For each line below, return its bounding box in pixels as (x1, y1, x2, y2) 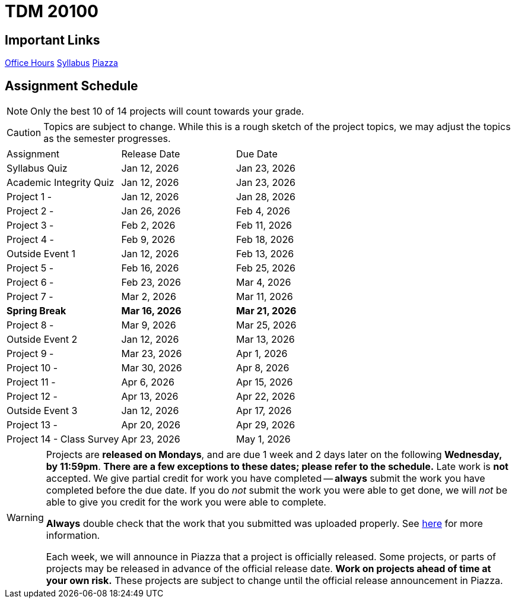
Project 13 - (7, 419, 58, 431)
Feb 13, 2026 (236, 248, 294, 260)
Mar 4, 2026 (236, 276, 291, 289)
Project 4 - (7, 233, 54, 246)
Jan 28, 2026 (236, 191, 295, 203)
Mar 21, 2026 (236, 305, 297, 317)
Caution (7, 127, 42, 139)
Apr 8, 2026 (236, 362, 290, 374)
